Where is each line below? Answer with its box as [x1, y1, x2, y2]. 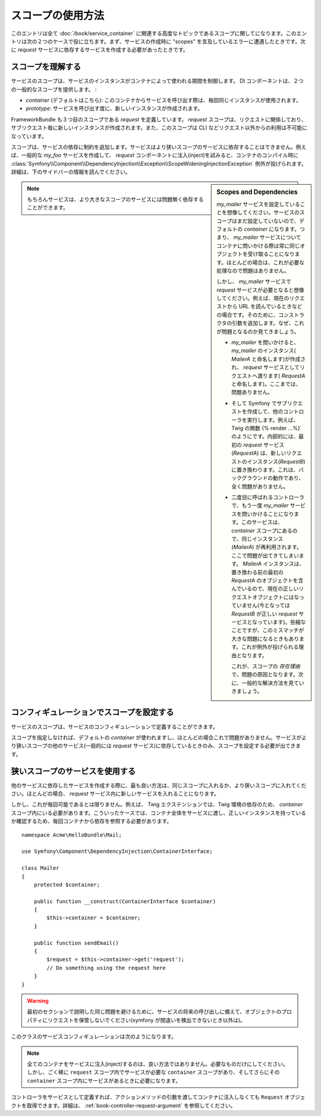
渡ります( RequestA [257, 372, 306, 379]
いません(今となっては [236, 602, 291, 609]
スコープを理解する [11, 62, 81, 72]
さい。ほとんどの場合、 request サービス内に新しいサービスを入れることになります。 [11, 790, 220, 797]
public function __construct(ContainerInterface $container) [33, 898, 216, 904]
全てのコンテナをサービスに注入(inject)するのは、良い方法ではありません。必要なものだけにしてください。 [27, 1060, 288, 1067]
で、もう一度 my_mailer [231, 502, 289, 509]
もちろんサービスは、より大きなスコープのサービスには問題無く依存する [27, 196, 204, 203]
